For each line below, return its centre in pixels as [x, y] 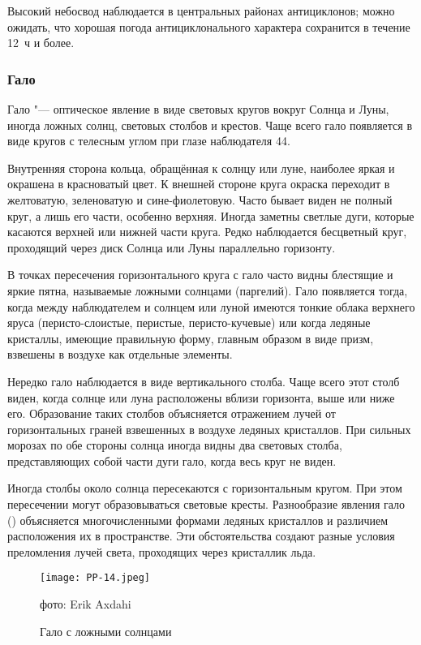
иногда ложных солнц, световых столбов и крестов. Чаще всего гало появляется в [210, 125]
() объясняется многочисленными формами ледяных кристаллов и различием [198, 520]
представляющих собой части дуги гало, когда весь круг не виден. [172, 460]
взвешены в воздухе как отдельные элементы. [120, 354]
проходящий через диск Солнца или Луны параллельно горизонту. [172, 247]
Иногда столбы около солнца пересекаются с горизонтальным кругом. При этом [205, 488]
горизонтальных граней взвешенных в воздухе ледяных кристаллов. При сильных [209, 429]
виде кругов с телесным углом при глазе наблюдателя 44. [149, 141]
